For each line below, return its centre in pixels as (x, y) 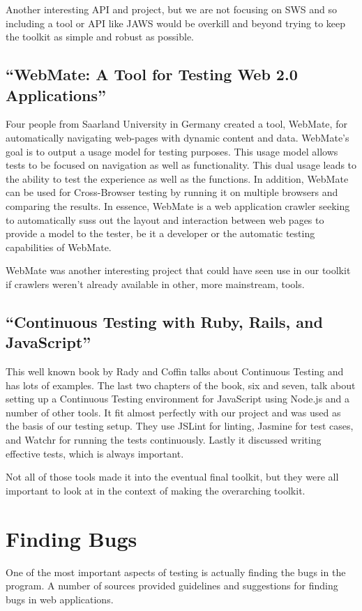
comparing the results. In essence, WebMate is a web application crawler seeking (178, 205)
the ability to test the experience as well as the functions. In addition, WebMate (177, 178)
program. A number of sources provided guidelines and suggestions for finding (172, 586)
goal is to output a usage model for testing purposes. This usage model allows (172, 151)
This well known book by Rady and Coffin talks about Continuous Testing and (175, 371)
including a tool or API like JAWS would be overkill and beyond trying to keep (176, 23)
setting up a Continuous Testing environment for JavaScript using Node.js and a (178, 399)
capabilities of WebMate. (59, 247)
